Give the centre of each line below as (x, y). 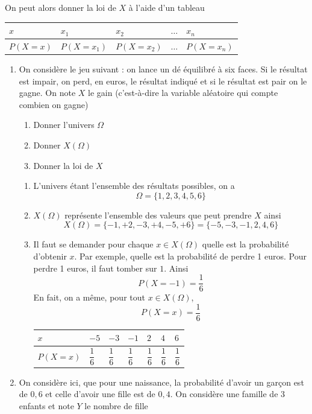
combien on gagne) (54, 104)
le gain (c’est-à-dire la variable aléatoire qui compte (183, 93)
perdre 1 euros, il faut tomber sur (95, 268)
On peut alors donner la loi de (61, 7)
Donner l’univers (64, 125)
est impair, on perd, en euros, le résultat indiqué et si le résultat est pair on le (163, 81)
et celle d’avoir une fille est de (100, 394)
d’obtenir (50, 256)
